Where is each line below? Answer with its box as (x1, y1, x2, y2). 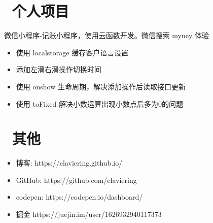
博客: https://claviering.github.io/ (16, 157, 123, 168)
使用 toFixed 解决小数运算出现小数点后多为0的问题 (16, 98, 183, 109)
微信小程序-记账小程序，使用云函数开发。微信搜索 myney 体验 (4, 30, 209, 41)
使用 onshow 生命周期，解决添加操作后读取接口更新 (16, 81, 186, 91)
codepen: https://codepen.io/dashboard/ (16, 192, 143, 202)
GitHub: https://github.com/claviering (16, 174, 137, 185)
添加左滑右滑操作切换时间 (16, 64, 101, 75)
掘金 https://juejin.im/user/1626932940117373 (16, 209, 162, 219)
